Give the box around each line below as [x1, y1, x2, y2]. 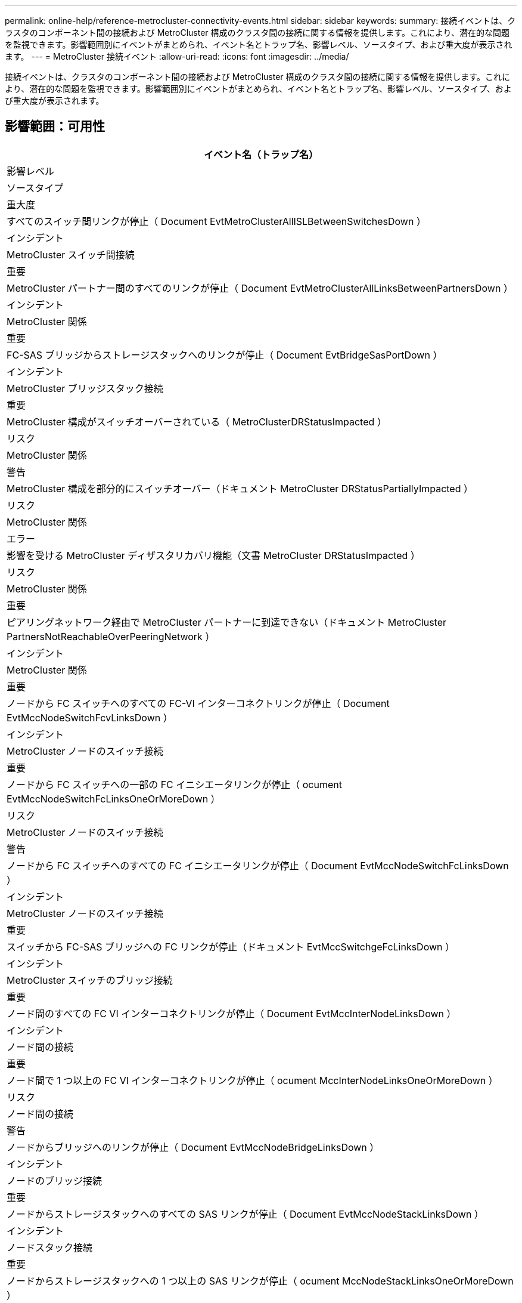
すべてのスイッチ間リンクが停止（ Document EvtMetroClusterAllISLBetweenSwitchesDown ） [7, 215, 426, 227]
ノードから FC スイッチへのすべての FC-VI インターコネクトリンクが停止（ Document [7, 697, 390, 709]
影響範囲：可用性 [5, 119, 105, 134]
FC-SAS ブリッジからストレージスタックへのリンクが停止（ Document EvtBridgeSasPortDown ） [7, 348, 443, 361]
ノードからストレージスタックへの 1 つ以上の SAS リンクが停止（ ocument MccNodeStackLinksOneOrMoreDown [7, 1274, 514, 1287]
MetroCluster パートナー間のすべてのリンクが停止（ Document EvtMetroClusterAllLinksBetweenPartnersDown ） [7, 282, 513, 294]
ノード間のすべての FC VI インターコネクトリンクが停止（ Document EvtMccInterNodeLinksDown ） [7, 1007, 456, 1020]
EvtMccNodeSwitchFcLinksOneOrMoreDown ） [7, 792, 220, 805]
